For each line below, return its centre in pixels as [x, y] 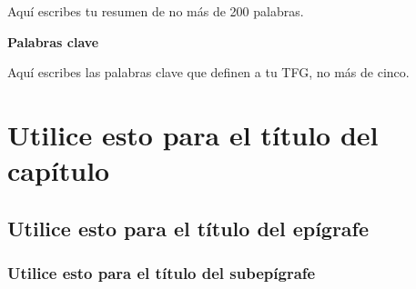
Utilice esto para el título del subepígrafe [162, 273]
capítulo [59, 170]
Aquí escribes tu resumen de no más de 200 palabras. [156, 11]
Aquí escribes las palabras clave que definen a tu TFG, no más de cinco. [208, 72]
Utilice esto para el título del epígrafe [188, 228]
